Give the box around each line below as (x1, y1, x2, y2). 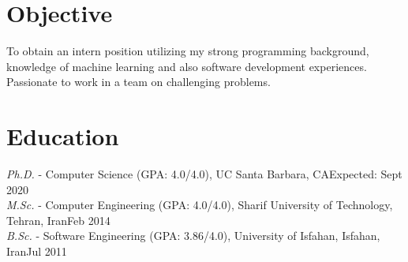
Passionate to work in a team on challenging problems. (6, 73, 271, 90)
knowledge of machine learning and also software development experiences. (6, 58, 367, 74)
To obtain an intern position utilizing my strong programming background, (6, 43, 369, 59)
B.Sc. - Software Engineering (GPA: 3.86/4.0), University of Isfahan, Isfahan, (6, 227, 380, 244)
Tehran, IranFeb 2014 (6, 211, 110, 228)
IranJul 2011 (6, 243, 67, 259)
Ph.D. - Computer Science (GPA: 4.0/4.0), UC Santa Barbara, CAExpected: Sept (6, 166, 402, 182)
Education (6, 120, 119, 152)
